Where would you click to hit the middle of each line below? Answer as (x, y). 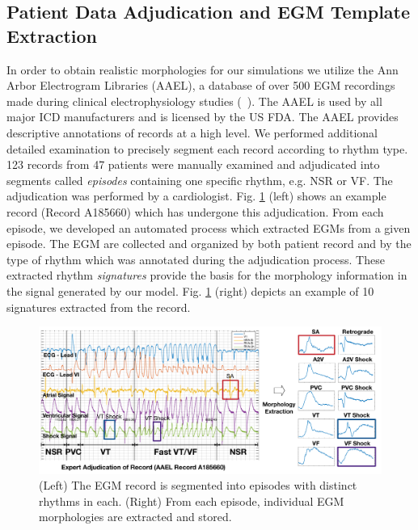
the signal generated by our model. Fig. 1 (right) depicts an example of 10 (190, 290)
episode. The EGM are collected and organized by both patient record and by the (209, 244)
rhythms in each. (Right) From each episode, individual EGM (192, 501)
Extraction (52, 35)
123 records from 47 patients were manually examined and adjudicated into (193, 164)
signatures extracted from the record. (99, 307)
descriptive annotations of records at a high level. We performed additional (192, 132)
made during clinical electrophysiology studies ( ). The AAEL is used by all (194, 101)
